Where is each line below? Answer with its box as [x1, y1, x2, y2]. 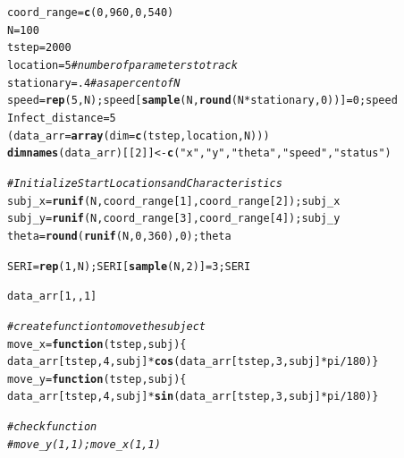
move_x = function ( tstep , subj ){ [7, 337, 187, 351]
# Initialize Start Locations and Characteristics [7, 176, 282, 190]
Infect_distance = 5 [7, 111, 116, 124]
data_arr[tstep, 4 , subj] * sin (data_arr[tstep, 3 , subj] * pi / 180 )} [7, 390, 379, 403]
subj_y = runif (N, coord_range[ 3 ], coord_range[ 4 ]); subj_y [7, 212, 341, 225]
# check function [7, 420, 97, 434]
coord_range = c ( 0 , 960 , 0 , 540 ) [7, 6, 174, 19]
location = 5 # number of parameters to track [7, 58, 238, 72]
